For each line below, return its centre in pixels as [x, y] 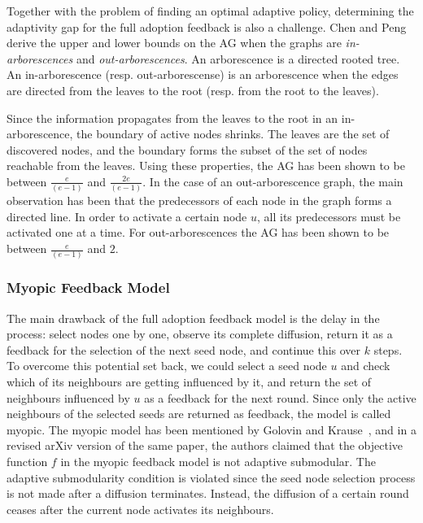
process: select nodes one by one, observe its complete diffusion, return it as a [200, 334]
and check [366, 366]
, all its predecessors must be [329, 216]
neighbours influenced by [68, 397]
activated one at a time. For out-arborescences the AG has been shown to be [198, 232]
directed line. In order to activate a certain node [127, 216]
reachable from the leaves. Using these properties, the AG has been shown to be [206, 166]
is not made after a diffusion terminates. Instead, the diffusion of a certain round [208, 493]
